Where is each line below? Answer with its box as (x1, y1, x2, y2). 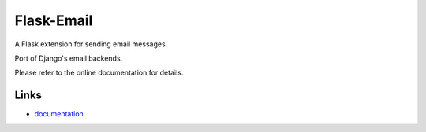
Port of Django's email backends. (14, 53, 123, 63)
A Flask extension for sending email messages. (14, 39, 168, 49)
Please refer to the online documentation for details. (14, 68, 184, 78)
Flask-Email (14, 12, 93, 29)
